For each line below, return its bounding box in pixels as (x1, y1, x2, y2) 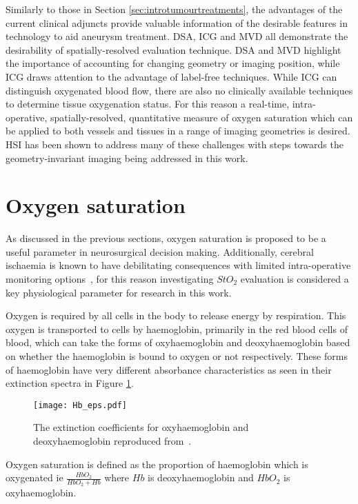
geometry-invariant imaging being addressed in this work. (6, 150, 248, 165)
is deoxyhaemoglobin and (148, 470, 254, 485)
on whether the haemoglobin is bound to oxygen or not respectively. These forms (6, 349, 348, 363)
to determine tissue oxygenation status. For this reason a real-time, (6, 97, 290, 111)
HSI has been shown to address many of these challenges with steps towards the (6, 137, 344, 151)
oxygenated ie (6, 470, 63, 485)
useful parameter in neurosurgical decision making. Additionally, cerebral (6, 244, 314, 259)
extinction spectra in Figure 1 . (6, 376, 134, 390)
